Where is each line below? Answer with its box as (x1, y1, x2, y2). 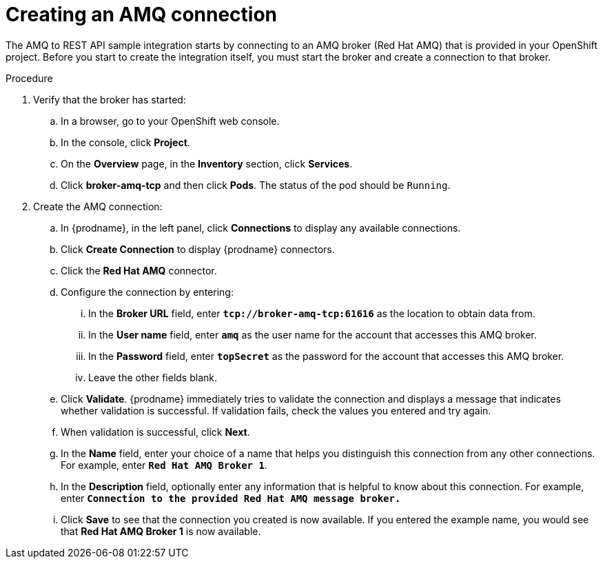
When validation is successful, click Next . (61, 425, 250, 438)
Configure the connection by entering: (61, 285, 234, 298)
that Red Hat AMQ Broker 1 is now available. (61, 525, 261, 537)
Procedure (6, 72, 53, 84)
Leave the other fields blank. (88, 371, 217, 383)
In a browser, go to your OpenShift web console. (61, 114, 280, 127)
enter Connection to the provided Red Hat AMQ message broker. (61, 492, 401, 504)
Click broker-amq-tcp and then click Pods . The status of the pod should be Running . (61, 179, 451, 191)
